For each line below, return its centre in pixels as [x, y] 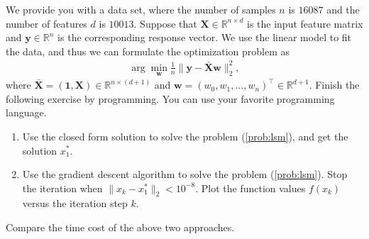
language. [26, 112]
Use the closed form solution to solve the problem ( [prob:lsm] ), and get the [185, 136]
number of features [46, 23]
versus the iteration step [75, 203]
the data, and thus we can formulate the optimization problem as [148, 51]
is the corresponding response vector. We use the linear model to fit [205, 37]
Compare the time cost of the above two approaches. [120, 227]
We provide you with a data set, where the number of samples [141, 9]
